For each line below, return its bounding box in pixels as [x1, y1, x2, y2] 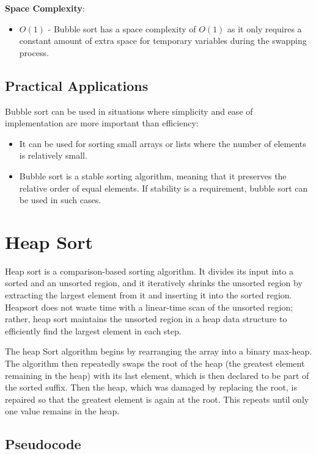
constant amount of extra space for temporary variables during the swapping [19, 34, 307, 47]
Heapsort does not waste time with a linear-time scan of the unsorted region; [5, 300, 293, 313]
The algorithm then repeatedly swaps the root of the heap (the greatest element [5, 357, 305, 370]
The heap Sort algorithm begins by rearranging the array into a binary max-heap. [5, 345, 312, 358]
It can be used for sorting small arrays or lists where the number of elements [19, 137, 306, 150]
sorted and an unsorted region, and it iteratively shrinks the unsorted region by [5, 276, 303, 289]
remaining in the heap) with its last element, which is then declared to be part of [5, 369, 309, 381]
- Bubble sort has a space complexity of [48, 22, 196, 35]
